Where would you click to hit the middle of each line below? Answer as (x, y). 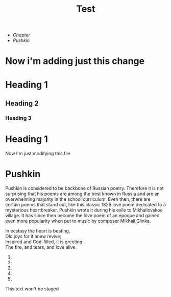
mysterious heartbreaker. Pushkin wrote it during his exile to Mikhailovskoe (84, 210)
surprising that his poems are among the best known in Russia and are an (82, 194)
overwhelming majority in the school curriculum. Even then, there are (78, 199)
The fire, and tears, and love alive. (41, 247)
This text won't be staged (32, 289)
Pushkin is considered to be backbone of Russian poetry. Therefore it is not (85, 188)
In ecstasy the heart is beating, (38, 230)
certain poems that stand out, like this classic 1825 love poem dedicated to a (86, 204)
